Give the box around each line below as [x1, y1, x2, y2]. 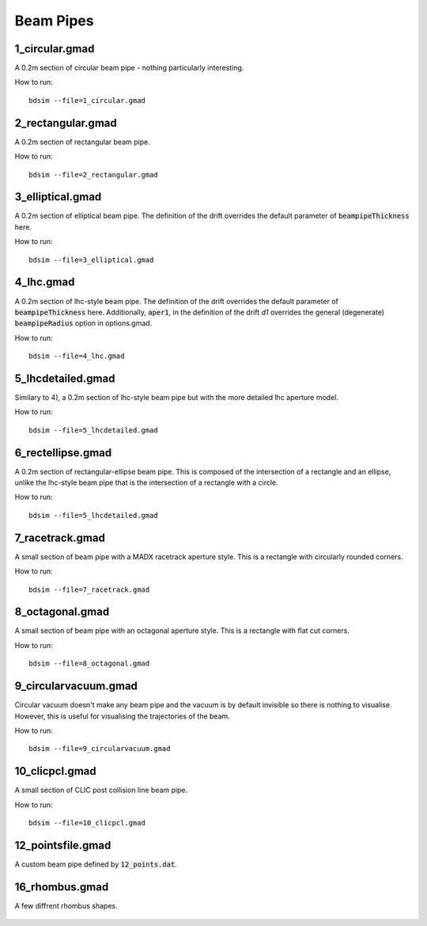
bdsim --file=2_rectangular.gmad [28, 170, 158, 179]
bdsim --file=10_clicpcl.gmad [28, 818, 146, 827]
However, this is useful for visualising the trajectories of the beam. [14, 711, 231, 721]
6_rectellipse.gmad [14, 446, 112, 459]
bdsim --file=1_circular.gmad [28, 96, 146, 105]
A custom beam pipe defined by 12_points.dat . [14, 859, 177, 869]
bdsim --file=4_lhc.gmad [28, 352, 125, 360]
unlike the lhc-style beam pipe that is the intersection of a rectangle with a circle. [14, 478, 278, 487]
